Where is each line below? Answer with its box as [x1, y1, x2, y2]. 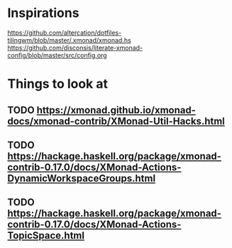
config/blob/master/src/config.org [7, 51, 108, 60]
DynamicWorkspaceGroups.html [7, 172, 156, 184]
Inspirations [7, 5, 79, 21]
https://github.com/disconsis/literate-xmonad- [7, 43, 143, 52]
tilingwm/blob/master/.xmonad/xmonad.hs [7, 35, 131, 44]
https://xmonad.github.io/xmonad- [36, 104, 197, 116]
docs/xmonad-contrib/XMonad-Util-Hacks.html [7, 115, 226, 127]
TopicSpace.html [7, 230, 85, 242]
